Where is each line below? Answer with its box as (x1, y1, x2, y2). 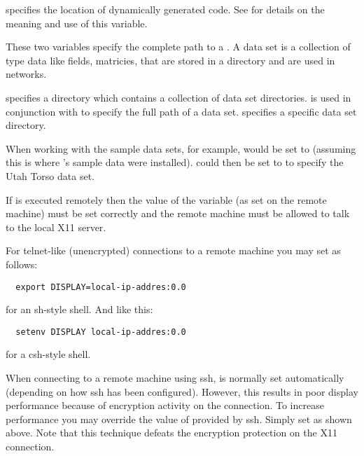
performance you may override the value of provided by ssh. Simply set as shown (6, 411, 352, 426)
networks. (6, 67, 47, 81)
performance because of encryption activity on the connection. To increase (6, 398, 324, 413)
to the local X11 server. (6, 219, 106, 234)
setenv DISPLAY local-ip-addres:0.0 (15, 326, 186, 337)
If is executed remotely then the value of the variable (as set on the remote (6, 192, 327, 207)
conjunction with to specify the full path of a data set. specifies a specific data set (6, 104, 357, 118)
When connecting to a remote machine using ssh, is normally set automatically (6, 371, 344, 385)
